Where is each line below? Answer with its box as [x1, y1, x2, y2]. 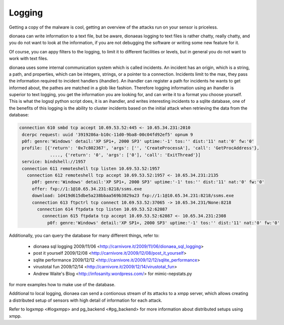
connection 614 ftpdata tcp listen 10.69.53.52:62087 [37, 206, 168, 212]
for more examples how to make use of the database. [9, 282, 116, 288]
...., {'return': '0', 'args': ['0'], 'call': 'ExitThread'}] [49, 152, 201, 158]
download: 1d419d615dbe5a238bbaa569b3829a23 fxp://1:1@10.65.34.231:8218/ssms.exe [32, 193, 234, 198]
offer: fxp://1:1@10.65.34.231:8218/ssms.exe [32, 186, 142, 192]
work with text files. [9, 56, 48, 62]
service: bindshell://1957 [22, 159, 86, 164]
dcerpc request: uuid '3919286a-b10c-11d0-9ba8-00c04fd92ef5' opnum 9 [22, 131, 193, 137]
